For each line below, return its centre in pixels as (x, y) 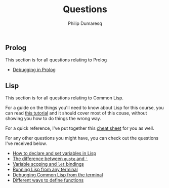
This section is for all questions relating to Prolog (56, 60)
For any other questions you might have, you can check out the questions (82, 138)
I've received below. (26, 143)
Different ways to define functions (48, 180)
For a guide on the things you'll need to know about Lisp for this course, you (85, 108)
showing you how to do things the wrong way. (53, 119)
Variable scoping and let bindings (48, 164)
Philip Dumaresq (85, 23)
